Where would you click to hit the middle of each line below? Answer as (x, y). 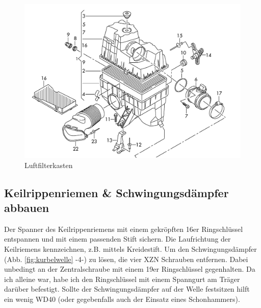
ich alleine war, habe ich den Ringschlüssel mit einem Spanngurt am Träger (122, 279)
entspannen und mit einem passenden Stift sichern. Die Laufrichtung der (118, 239)
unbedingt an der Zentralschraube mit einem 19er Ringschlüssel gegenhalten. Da (130, 269)
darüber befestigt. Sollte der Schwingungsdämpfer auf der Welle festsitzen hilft (127, 289)
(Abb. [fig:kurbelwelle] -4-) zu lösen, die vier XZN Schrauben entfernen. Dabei (126, 259)
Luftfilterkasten (49, 165)
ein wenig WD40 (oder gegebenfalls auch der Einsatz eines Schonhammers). (122, 299)
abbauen (27, 207)
